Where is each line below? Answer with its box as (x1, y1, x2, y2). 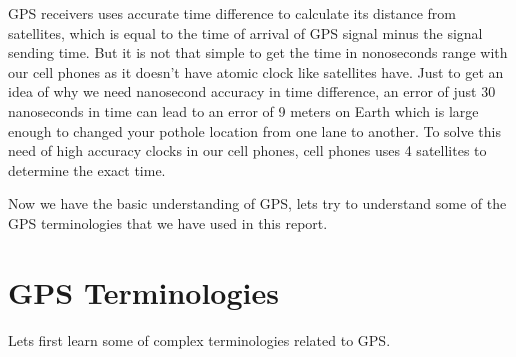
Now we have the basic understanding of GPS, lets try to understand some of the (8, 193, 507, 214)
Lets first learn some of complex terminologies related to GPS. (8, 329, 391, 350)
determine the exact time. (8, 159, 166, 180)
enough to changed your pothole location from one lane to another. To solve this (8, 120, 502, 141)
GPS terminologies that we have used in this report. (8, 212, 328, 233)
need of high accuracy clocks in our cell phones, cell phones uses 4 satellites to (8, 140, 487, 161)
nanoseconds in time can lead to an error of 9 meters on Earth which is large (8, 100, 479, 121)
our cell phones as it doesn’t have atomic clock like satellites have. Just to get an (8, 61, 504, 82)
